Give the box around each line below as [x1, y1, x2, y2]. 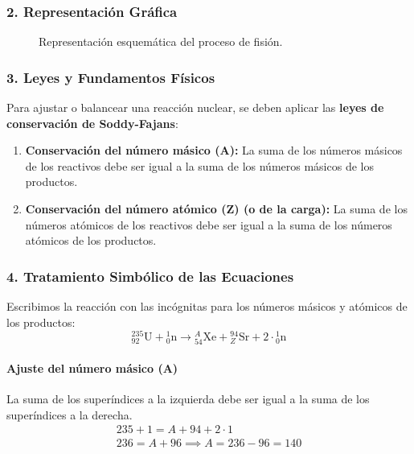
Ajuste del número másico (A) [6, 360, 178, 377]
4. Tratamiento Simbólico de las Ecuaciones [6, 266, 294, 286]
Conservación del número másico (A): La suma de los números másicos [25, 142, 403, 159]
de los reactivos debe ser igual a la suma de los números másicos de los [25, 157, 374, 174]
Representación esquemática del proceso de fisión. [39, 33, 283, 50]
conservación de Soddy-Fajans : [6, 114, 178, 131]
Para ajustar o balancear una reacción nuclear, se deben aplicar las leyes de [6, 99, 384, 116]
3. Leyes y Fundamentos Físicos [6, 67, 215, 87]
